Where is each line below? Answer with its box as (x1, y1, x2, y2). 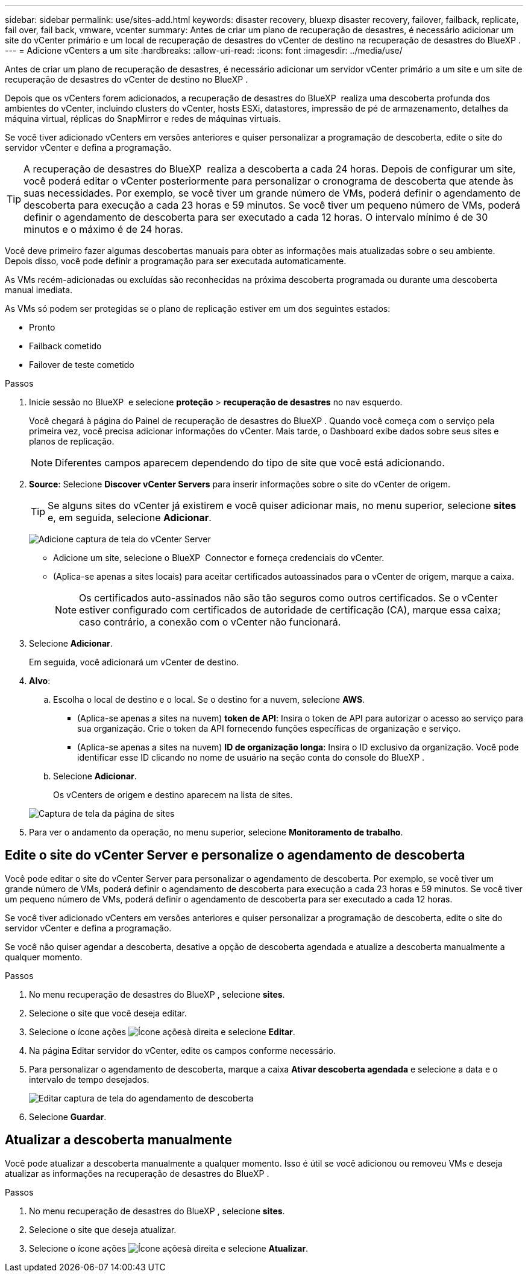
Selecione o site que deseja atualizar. (29, 1224, 177, 1235)
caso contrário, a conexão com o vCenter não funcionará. (79, 616, 341, 628)
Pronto (29, 322, 55, 332)
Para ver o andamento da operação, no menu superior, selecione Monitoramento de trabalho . (29, 827, 403, 837)
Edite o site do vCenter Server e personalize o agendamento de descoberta (5, 848, 465, 863)
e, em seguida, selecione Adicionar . (48, 512, 212, 524)
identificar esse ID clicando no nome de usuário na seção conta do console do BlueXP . (77, 752, 425, 762)
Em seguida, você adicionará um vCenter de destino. (29, 657, 239, 667)
